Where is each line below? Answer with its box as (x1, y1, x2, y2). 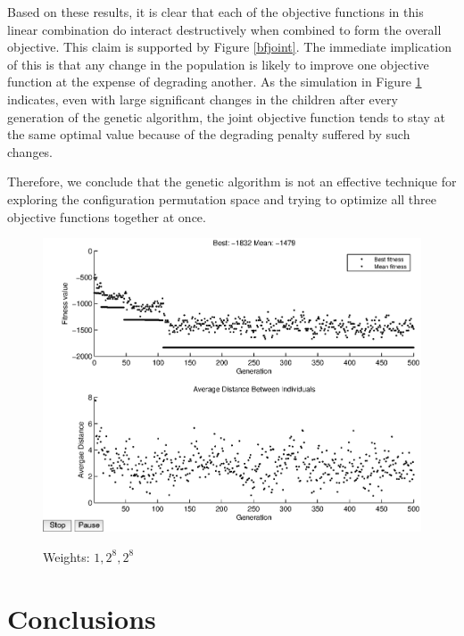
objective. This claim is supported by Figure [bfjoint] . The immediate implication (7, 37, 452, 56)
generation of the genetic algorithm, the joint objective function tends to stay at (7, 107, 446, 126)
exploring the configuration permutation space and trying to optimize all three (7, 189, 436, 208)
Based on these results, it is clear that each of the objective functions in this (7, 3, 424, 21)
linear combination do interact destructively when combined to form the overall (7, 20, 442, 38)
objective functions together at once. (7, 207, 206, 226)
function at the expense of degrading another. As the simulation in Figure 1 (7, 72, 422, 91)
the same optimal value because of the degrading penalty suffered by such (7, 125, 410, 144)
